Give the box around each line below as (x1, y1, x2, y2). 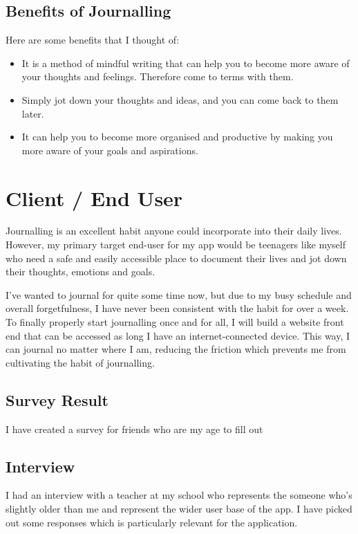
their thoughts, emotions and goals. (6, 264, 156, 279)
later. (21, 106, 44, 120)
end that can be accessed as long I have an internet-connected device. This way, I (6, 328, 350, 342)
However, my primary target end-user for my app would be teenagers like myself (6, 237, 346, 252)
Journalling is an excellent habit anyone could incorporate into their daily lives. (6, 223, 342, 238)
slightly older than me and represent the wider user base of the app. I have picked (6, 501, 352, 516)
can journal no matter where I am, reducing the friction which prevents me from (6, 342, 346, 356)
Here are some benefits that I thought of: (6, 33, 180, 47)
